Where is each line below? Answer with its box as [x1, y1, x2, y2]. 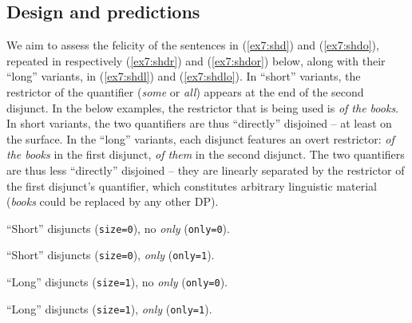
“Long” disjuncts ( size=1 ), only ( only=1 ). [6, 300, 212, 317]
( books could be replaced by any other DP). [6, 193, 219, 210]
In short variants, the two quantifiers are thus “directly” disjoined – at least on [6, 115, 392, 132]
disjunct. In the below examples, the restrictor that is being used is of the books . [6, 99, 399, 116]
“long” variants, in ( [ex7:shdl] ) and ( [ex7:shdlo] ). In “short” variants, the [6, 68, 361, 85]
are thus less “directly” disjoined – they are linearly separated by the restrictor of [6, 161, 405, 178]
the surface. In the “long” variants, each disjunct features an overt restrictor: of [6, 130, 394, 147]
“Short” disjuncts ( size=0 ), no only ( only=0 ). [6, 219, 230, 236]
